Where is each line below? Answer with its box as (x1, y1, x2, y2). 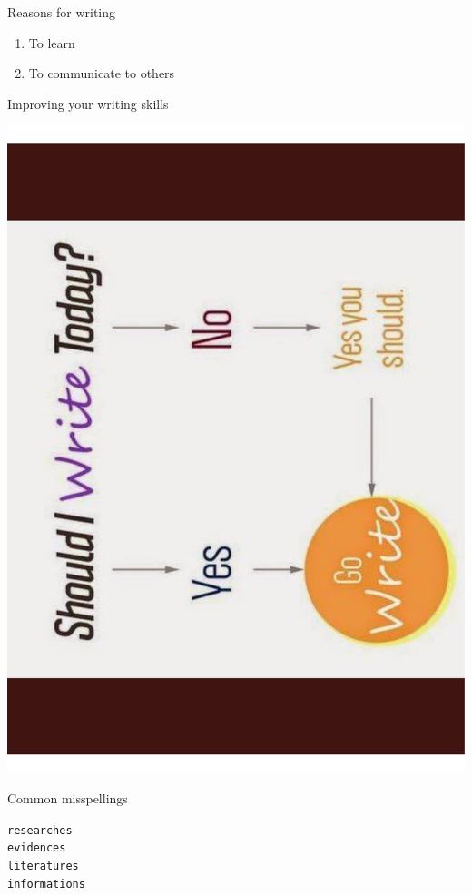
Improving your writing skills (7, 93, 169, 113)
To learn (28, 33, 75, 52)
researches (7, 823, 73, 837)
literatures (7, 860, 79, 872)
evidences (7, 841, 66, 855)
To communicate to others (28, 64, 175, 83)
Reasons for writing (7, 3, 116, 21)
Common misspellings (7, 789, 128, 808)
